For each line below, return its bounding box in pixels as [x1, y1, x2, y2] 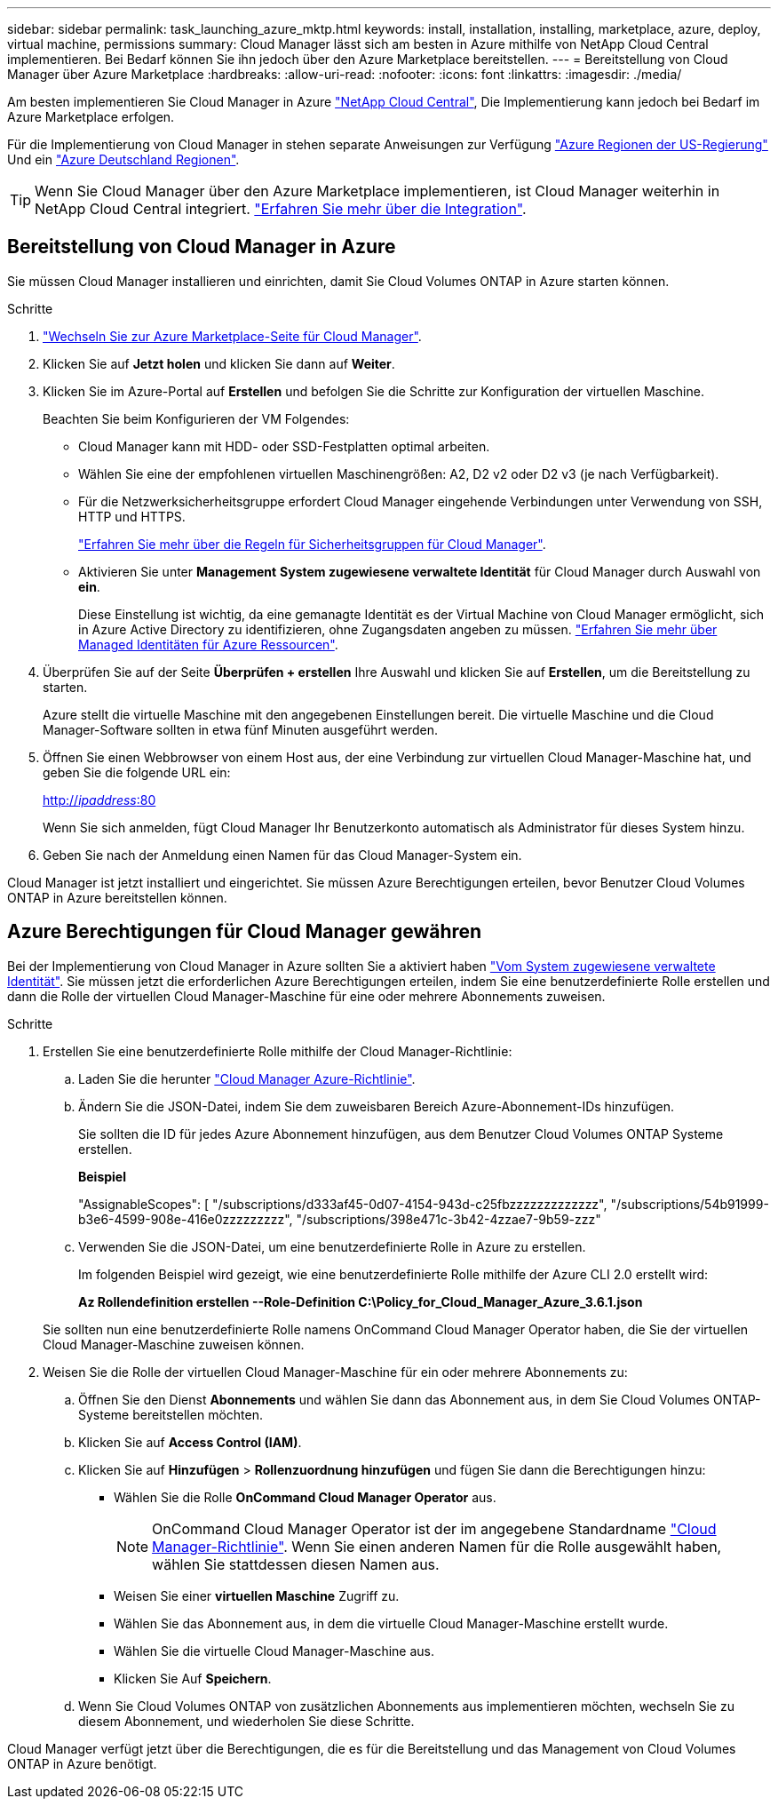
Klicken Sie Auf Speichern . [114, 1670, 272, 1686]
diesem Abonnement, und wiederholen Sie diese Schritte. [78, 1713, 415, 1729]
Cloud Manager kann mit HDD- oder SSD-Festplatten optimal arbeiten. [78, 438, 490, 454]
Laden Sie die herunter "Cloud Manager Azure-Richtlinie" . [78, 1070, 416, 1086]
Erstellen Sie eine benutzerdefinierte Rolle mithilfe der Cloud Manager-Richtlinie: [43, 1043, 512, 1059]
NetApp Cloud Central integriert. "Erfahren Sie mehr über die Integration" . [35, 200, 527, 218]
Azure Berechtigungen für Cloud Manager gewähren [7, 920, 482, 943]
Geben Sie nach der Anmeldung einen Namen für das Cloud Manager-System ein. [43, 847, 522, 863]
